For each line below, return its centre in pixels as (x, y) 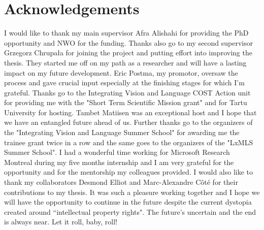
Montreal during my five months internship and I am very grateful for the (119, 162)
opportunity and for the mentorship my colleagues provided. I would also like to (129, 172)
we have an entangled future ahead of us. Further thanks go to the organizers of (128, 122)
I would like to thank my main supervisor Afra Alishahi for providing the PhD (126, 33)
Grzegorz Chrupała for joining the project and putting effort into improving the (128, 53)
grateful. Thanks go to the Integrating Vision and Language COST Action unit (127, 92)
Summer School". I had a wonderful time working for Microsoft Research (117, 152)
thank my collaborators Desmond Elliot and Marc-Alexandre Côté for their (121, 182)
